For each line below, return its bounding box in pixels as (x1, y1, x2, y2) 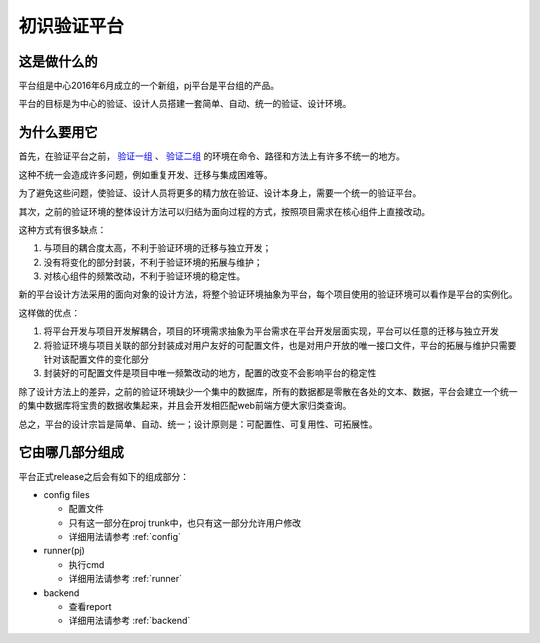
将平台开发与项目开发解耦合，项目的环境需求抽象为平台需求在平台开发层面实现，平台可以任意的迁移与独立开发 (43, 325, 499, 337)
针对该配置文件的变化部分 (43, 353, 149, 365)
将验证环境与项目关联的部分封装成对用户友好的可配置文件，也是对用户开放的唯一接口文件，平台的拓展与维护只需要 (43, 339, 517, 351)
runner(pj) (43, 545, 85, 557)
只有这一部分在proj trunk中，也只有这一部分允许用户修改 (68, 516, 302, 529)
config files (43, 488, 90, 500)
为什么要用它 (18, 124, 98, 141)
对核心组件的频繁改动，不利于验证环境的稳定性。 (43, 270, 245, 282)
